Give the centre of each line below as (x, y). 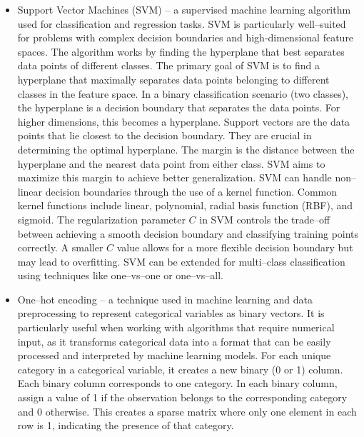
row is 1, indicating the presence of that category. (126, 425)
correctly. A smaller (60, 247)
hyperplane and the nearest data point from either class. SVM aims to (171, 163)
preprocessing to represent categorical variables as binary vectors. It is (171, 313)
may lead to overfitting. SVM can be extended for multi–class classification (181, 261)
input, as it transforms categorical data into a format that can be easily (174, 341)
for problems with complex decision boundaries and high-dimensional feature (186, 37)
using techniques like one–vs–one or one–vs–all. (120, 275)
